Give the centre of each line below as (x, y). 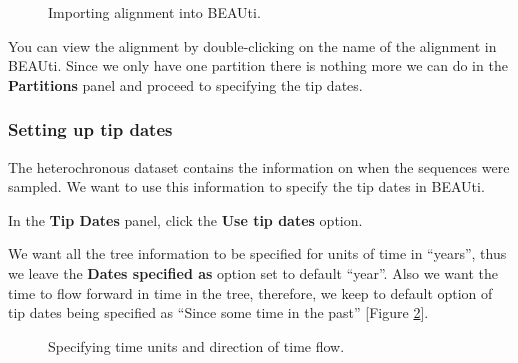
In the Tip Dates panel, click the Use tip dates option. (185, 219)
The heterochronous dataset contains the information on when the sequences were (259, 166)
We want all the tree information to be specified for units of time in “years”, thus (257, 253)
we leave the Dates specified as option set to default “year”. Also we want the (253, 272)
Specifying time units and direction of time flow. (196, 345)
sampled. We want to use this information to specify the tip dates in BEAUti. (246, 186)
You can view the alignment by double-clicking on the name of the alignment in (252, 45)
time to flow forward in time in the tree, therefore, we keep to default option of (250, 292)
